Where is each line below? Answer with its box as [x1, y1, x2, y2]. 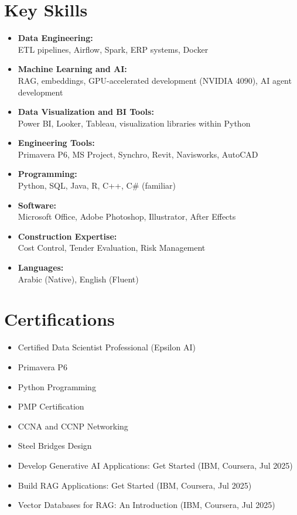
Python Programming [18, 380, 96, 393]
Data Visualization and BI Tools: [18, 105, 154, 118]
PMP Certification [18, 400, 84, 412]
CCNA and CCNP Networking [18, 419, 128, 432]
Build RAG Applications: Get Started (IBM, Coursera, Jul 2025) [18, 479, 252, 491]
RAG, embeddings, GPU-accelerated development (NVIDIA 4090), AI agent [18, 74, 292, 86]
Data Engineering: [18, 32, 93, 44]
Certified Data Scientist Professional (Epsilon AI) [18, 341, 196, 353]
